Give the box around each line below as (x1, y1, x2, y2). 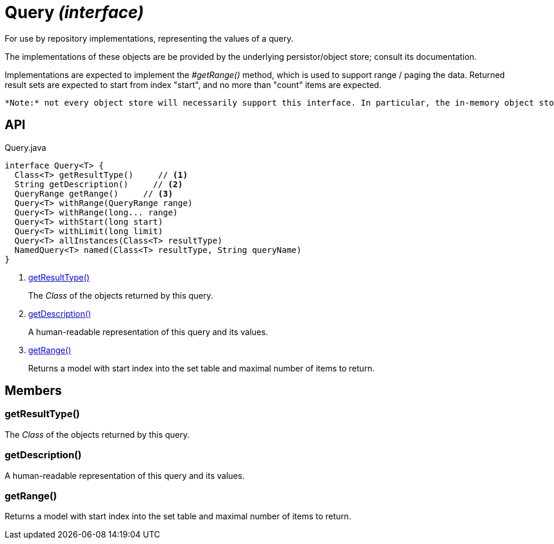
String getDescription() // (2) (14, 179, 183, 189)
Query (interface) (5, 2, 144, 22)
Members (5, 383, 62, 398)
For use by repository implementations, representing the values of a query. (5, 33, 293, 43)
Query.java (5, 142, 46, 153)
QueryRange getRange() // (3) (14, 188, 173, 198)
